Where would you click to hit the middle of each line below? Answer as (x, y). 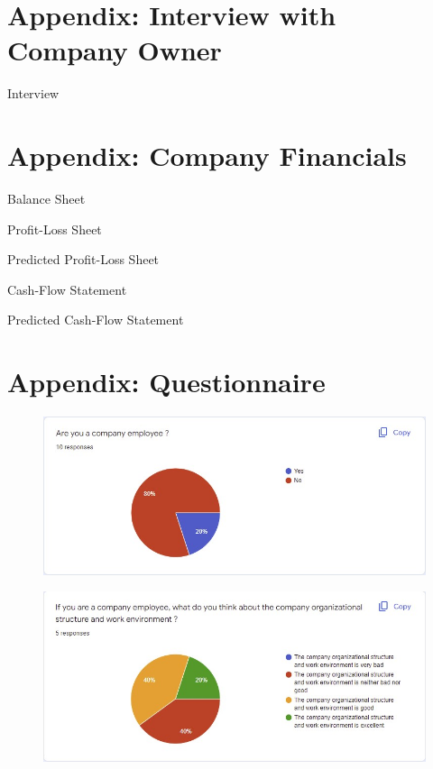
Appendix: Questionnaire (166, 382)
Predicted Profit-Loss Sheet (83, 259)
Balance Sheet (46, 199)
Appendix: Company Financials (207, 156)
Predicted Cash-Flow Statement (96, 320)
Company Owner (115, 50)
